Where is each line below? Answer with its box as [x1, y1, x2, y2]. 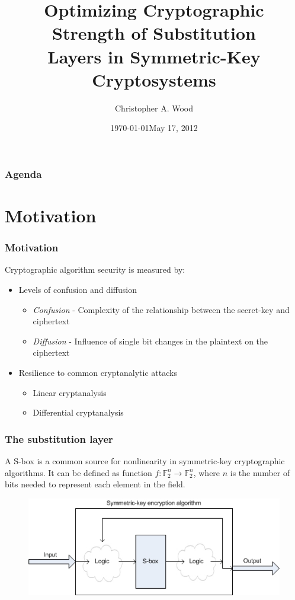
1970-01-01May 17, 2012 [110, 122, 198, 134]
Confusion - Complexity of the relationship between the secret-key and [33, 303, 290, 315]
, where [193, 466, 220, 478]
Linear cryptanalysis [33, 386, 107, 398]
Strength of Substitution [52, 21, 256, 45]
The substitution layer [5, 431, 113, 446]
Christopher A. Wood [114, 101, 194, 114]
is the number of [230, 466, 290, 478]
